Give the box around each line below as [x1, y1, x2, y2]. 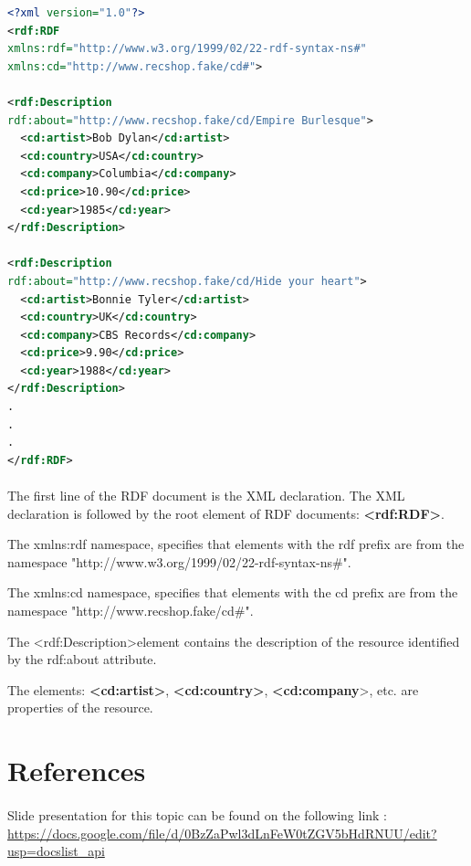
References [7, 752, 146, 789]
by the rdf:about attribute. [7, 649, 157, 669]
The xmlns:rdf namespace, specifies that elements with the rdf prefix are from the [7, 534, 465, 554]
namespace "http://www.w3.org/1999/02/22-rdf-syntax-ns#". [7, 552, 351, 571]
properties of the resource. [7, 698, 153, 717]
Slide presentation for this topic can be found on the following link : [7, 805, 388, 824]
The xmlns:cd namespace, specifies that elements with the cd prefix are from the [7, 583, 458, 602]
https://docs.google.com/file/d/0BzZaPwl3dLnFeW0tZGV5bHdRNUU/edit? [7, 823, 437, 842]
